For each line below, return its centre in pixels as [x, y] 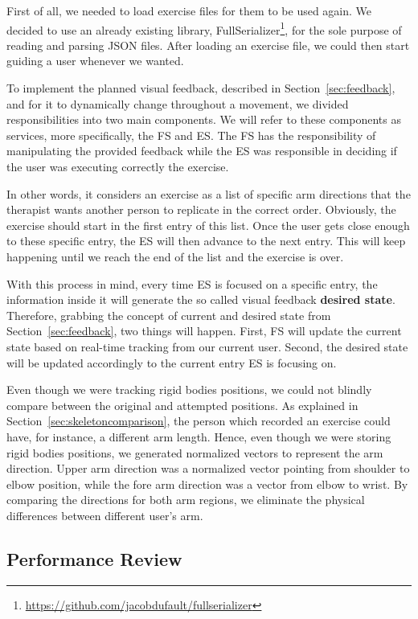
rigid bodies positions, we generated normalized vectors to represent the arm [195, 452]
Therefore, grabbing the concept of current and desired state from [169, 315]
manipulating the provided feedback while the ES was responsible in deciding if [202, 151]
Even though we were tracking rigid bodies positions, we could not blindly [189, 389]
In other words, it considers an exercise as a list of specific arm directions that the [209, 193]
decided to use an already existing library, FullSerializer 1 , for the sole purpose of [204, 28]
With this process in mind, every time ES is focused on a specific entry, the [192, 283]
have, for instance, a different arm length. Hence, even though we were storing [199, 436]
